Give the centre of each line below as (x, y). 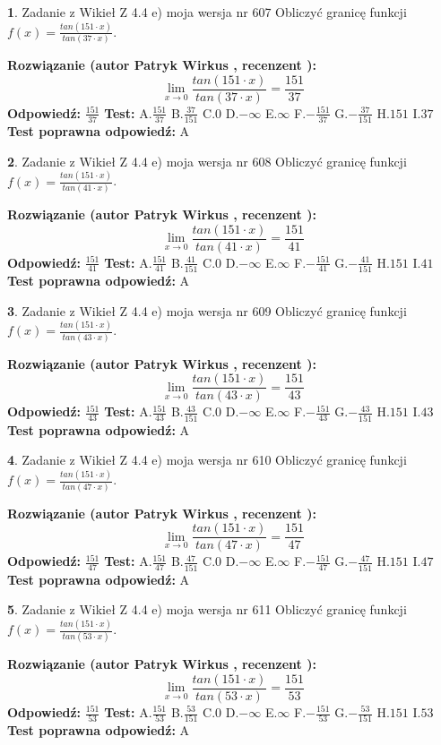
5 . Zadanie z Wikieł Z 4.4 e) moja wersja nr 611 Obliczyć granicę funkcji (207, 609)
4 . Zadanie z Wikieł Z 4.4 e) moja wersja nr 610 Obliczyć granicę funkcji (207, 460)
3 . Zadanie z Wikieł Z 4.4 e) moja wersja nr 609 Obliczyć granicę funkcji (207, 310)
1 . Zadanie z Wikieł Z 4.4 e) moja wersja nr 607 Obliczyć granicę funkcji (207, 12)
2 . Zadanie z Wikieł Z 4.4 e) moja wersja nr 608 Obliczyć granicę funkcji (207, 161)
